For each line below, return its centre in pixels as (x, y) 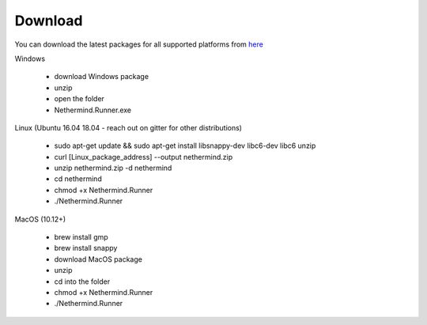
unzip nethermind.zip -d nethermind (113, 168)
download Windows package (102, 77)
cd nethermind (78, 179)
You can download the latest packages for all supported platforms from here (139, 44)
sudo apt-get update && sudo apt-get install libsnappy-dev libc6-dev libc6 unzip (185, 145)
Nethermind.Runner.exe (93, 110)
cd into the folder (82, 282)
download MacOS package (98, 259)
